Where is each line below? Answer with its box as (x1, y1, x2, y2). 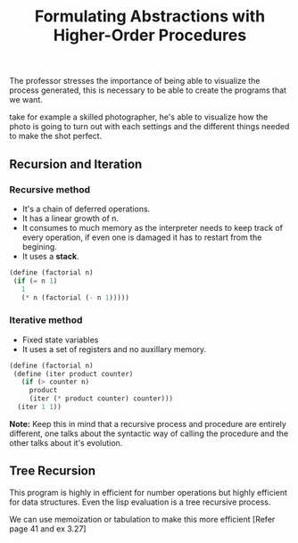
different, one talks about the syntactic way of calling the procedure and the (9, 428, 288, 439)
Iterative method (9, 314, 83, 326)
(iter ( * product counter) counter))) (29, 394, 174, 403)
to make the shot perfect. (9, 131, 103, 142)
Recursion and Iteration (9, 156, 143, 171)
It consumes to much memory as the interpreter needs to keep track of (21, 222, 284, 233)
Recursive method (9, 183, 91, 195)
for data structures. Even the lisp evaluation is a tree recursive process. (9, 497, 271, 507)
